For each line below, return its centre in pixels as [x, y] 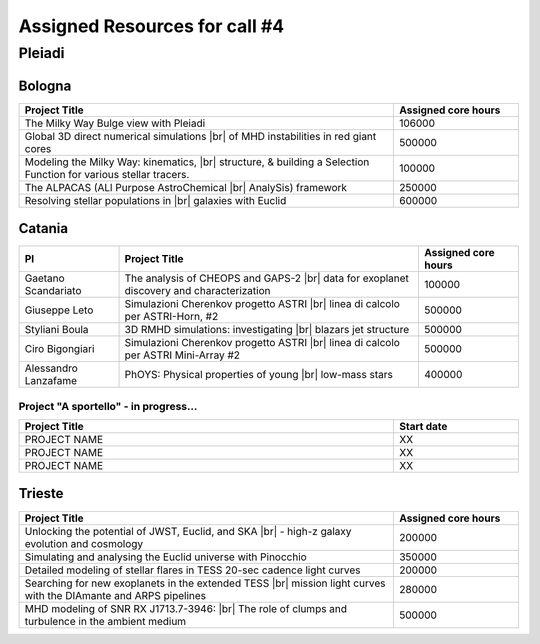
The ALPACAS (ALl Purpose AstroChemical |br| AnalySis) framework [186, 187]
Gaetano [44, 278]
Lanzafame [51, 381]
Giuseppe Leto [59, 310]
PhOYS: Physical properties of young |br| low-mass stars [259, 375]
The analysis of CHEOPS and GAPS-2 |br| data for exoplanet [267, 278]
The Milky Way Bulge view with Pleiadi [115, 123]
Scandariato [53, 291]
